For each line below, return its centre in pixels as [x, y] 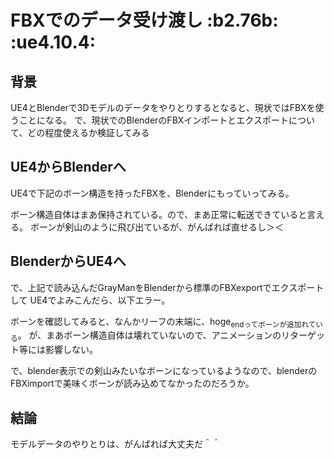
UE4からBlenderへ [68, 167]
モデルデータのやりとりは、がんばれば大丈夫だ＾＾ [115, 444]
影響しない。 [71, 350]
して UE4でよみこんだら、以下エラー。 [90, 300]
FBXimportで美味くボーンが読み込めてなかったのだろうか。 [132, 383]
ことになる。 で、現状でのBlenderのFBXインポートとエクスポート [153, 120]
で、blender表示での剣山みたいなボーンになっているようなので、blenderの [164, 371]
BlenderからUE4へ [68, 261]
